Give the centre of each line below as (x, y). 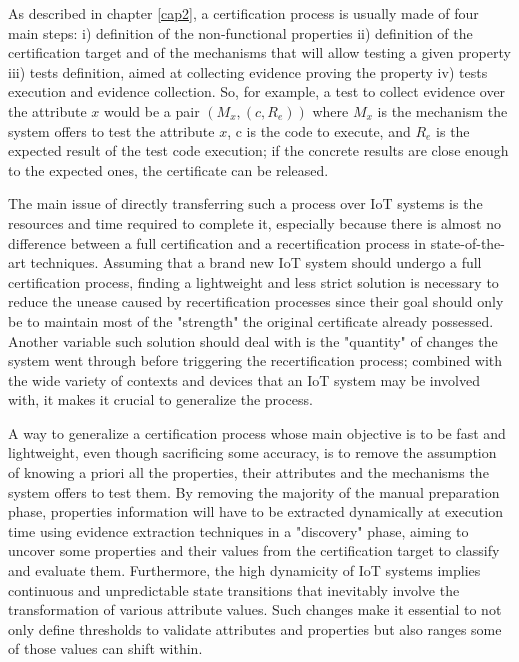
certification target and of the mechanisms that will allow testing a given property (259, 52)
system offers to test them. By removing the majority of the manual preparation (254, 491)
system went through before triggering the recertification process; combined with (255, 360)
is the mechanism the (442, 110)
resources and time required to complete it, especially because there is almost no (254, 222)
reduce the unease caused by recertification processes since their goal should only (256, 301)
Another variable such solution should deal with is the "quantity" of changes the (253, 340)
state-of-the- (467, 242)
